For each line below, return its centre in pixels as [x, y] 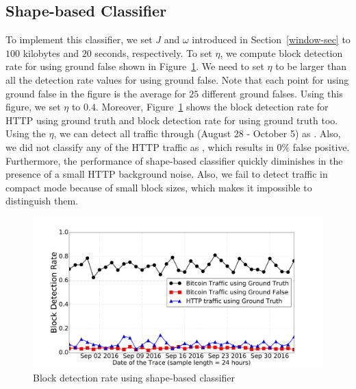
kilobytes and [51, 52]
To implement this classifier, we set [79, 39]
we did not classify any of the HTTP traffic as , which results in [140, 146]
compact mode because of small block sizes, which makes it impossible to [159, 187]
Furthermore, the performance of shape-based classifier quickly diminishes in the [174, 160]
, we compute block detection [281, 52]
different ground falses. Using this [272, 93]
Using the [26, 133]
